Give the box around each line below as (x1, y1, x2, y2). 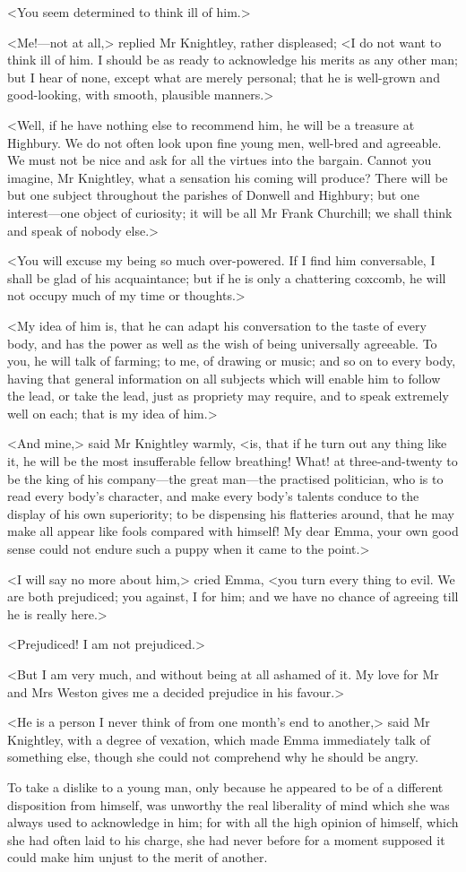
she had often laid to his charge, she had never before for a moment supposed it (7, 830, 445, 849)
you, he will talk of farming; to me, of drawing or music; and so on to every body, (7, 351, 456, 370)
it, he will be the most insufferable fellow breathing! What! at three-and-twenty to (7, 452, 458, 471)
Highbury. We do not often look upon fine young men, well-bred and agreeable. (7, 133, 442, 151)
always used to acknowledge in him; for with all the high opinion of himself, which (7, 813, 459, 832)
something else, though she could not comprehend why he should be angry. (7, 747, 419, 766)
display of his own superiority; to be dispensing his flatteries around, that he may (7, 504, 454, 522)
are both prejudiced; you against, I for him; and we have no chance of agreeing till (7, 587, 459, 606)
